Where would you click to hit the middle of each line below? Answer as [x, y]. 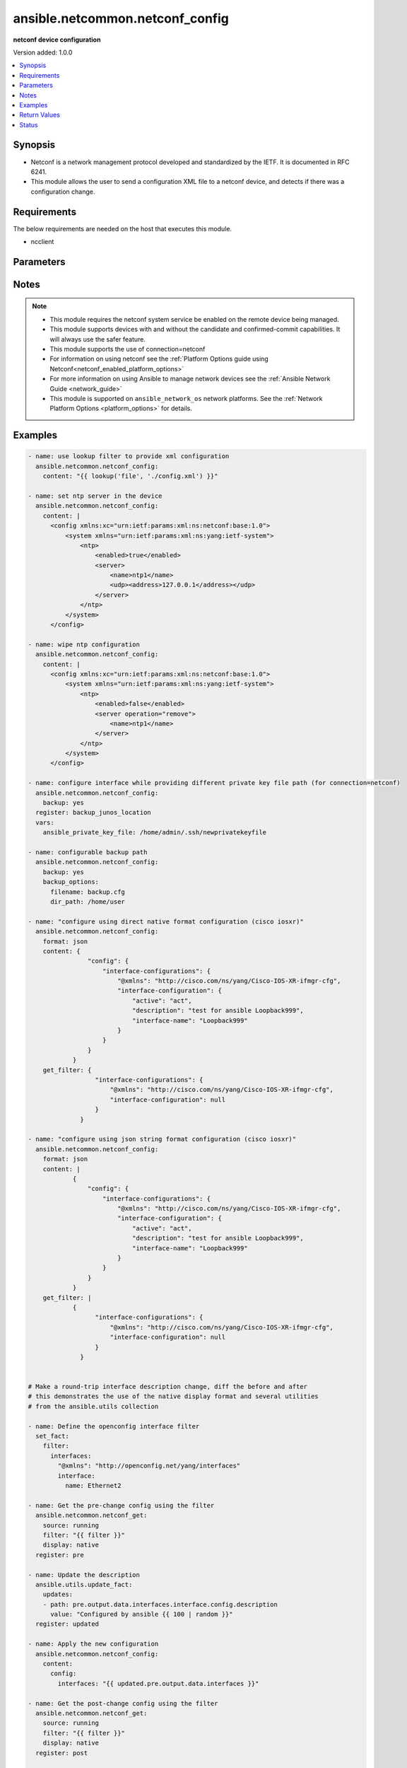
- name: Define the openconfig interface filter [114, 1426]
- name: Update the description [84, 1575]
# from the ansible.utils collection [93, 1406]
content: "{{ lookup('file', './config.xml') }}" [130, 476]
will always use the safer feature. [98, 339]
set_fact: [53, 1436]
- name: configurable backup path [88, 852]
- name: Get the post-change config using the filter [123, 1703]
